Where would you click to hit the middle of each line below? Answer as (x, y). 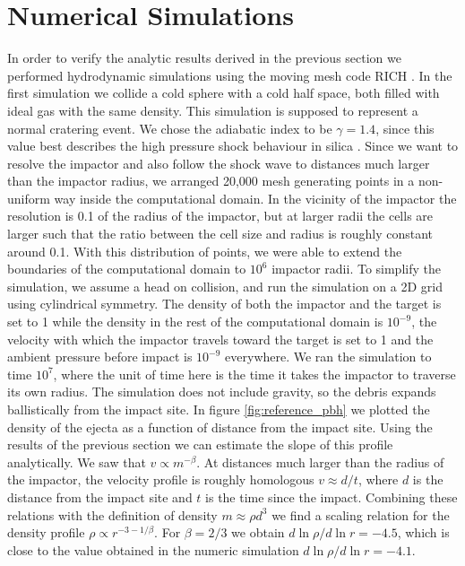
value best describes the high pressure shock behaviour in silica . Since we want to (233, 146)
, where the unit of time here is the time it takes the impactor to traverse (254, 374)
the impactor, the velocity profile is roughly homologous (161, 479)
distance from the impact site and (100, 496)
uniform (29, 198)
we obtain (258, 532)
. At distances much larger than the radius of (320, 462)
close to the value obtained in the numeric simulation (153, 549)
